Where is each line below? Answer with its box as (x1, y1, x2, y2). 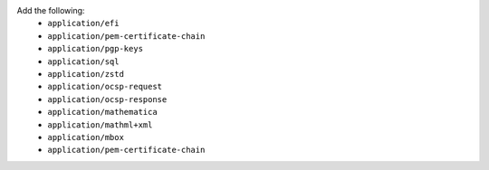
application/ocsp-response (47, 94, 168, 104)
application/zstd (47, 69, 124, 79)
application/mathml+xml (47, 119, 153, 130)
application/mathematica (47, 107, 158, 118)
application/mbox (47, 132, 124, 142)
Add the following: (16, 5, 85, 15)
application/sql (47, 56, 120, 67)
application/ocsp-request (47, 81, 163, 92)
